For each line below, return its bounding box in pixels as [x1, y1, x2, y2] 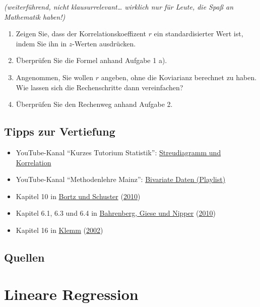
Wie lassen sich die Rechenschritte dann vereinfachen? [16, 82, 183, 92]
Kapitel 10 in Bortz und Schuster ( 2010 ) [16, 191, 141, 201]
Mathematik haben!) [4, 11, 66, 22]
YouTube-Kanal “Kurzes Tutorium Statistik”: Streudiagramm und [16, 147, 221, 157]
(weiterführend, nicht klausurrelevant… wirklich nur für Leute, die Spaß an [4, 2, 234, 12]
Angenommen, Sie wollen [16, 72, 94, 82]
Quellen [4, 249, 45, 265]
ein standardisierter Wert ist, [154, 28, 243, 39]
